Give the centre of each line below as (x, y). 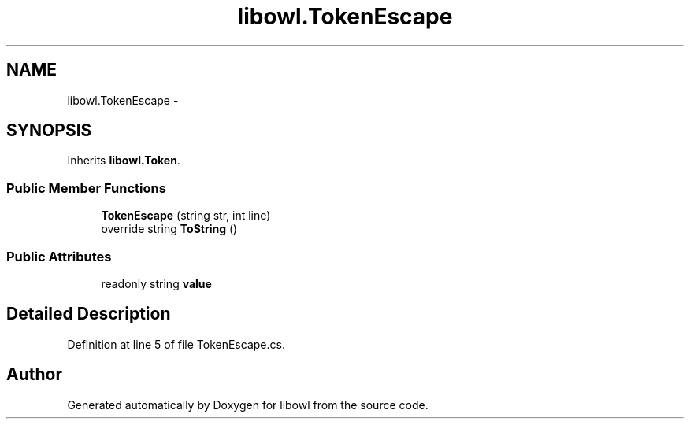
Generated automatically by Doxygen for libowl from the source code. (248, 405)
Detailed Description (89, 314)
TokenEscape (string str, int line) (186, 216)
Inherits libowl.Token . (124, 161)
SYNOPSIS (49, 131)
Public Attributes (59, 256)
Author (34, 375)
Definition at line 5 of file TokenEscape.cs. (176, 344)
